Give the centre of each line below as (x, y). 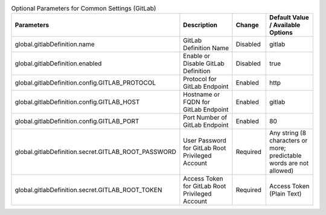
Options (281, 33)
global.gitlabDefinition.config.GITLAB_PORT (77, 121)
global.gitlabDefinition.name (55, 44)
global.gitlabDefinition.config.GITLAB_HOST (77, 102)
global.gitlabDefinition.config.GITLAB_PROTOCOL (85, 83)
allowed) (282, 171)
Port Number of (205, 118)
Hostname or (202, 95)
